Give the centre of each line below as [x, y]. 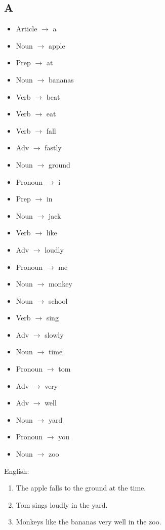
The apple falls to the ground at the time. [81, 488]
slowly [54, 334]
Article [27, 29]
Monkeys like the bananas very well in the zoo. [89, 522]
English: [17, 471]
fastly [53, 148]
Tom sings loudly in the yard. [62, 504]
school [58, 300]
